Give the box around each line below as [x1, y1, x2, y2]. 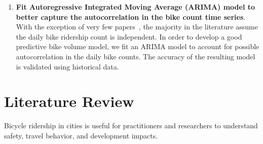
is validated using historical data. [16, 61, 119, 71]
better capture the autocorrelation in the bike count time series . [16, 11, 246, 22]
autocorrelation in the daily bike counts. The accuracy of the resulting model [16, 51, 255, 61]
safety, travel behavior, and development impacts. [4, 130, 158, 140]
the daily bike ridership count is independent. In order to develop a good [16, 31, 242, 42]
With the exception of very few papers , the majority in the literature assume [16, 21, 258, 32]
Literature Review [4, 91, 134, 112]
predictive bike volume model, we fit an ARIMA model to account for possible [16, 41, 259, 52]
